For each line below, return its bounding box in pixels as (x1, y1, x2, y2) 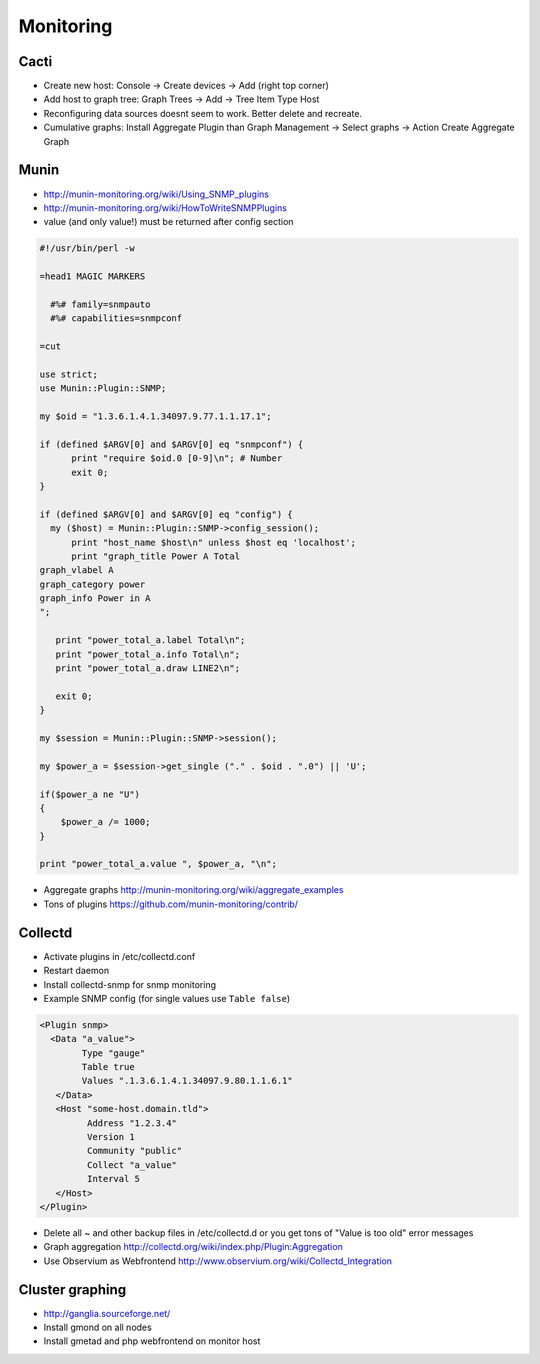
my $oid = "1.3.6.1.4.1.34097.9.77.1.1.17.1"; (39, 410, 272, 422)
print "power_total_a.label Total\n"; (55, 635, 246, 646)
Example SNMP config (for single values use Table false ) (43, 992, 291, 1004)
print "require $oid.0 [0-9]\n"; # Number (71, 453, 283, 464)
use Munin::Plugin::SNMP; (39, 383, 167, 394)
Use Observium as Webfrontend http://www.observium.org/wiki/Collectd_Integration (43, 1255, 393, 1267)
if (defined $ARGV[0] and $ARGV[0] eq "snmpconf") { (39, 438, 304, 450)
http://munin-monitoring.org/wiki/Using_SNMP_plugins (43, 188, 270, 200)
